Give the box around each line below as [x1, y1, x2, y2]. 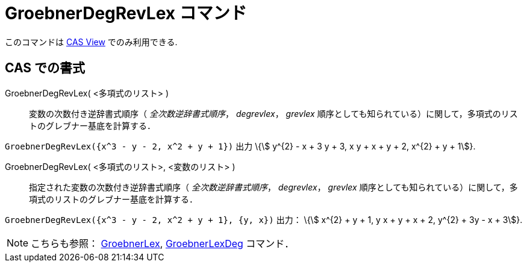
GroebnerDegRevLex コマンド [5, 3, 247, 24]
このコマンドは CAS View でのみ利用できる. [5, 36, 178, 47]
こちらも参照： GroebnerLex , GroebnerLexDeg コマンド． [31, 237, 295, 250]
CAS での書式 [5, 60, 86, 76]
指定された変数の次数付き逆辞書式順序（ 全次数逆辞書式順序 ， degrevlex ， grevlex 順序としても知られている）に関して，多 [29, 181, 518, 192]
